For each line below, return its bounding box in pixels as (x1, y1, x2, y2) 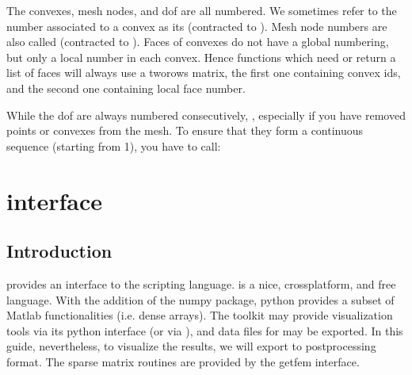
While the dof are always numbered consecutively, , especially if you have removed (6, 106, 406, 123)
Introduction (6, 239, 113, 263)
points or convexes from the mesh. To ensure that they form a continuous (6, 122, 364, 139)
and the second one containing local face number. (6, 79, 246, 96)
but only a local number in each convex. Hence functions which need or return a (6, 48, 396, 65)
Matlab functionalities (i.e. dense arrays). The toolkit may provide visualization (6, 307, 393, 323)
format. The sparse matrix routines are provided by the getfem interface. (6, 353, 360, 369)
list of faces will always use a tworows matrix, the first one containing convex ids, (6, 64, 401, 81)
